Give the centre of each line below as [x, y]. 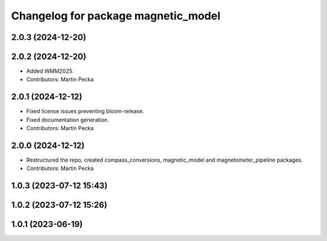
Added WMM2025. [50, 71]
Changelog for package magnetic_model [116, 16]
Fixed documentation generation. [68, 120]
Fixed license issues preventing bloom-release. [85, 111]
